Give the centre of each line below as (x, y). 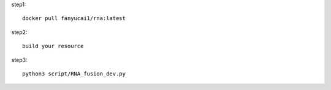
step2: (19, 32)
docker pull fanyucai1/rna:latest (74, 19)
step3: (19, 60)
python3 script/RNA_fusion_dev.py (74, 74)
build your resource (53, 46)
